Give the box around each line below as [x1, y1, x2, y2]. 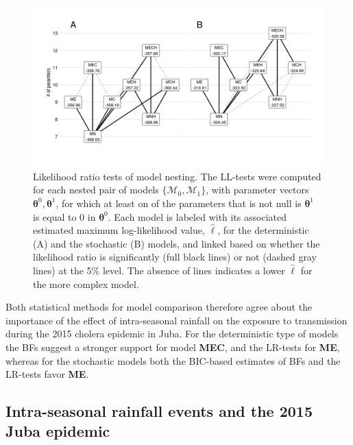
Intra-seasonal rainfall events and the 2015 [5, 400, 313, 422]
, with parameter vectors [206, 182, 309, 197]
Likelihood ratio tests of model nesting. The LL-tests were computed [33, 169, 321, 183]
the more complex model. [33, 276, 139, 291]
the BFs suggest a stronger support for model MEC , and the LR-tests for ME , [5, 339, 340, 354]
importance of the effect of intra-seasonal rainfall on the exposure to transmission [5, 313, 348, 327]
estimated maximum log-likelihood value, [33, 223, 205, 237]
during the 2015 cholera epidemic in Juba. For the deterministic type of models [5, 326, 339, 341]
